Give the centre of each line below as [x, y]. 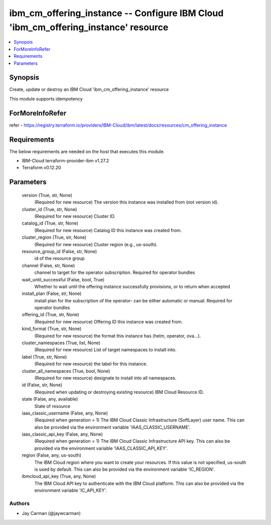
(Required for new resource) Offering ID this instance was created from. [109, 322]
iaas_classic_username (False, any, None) [65, 413]
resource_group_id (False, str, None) [59, 251]
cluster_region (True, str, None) [54, 237]
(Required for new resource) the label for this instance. [91, 364]
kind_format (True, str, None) [52, 329]
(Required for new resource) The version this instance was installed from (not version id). [126, 202]
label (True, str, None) [44, 357]
